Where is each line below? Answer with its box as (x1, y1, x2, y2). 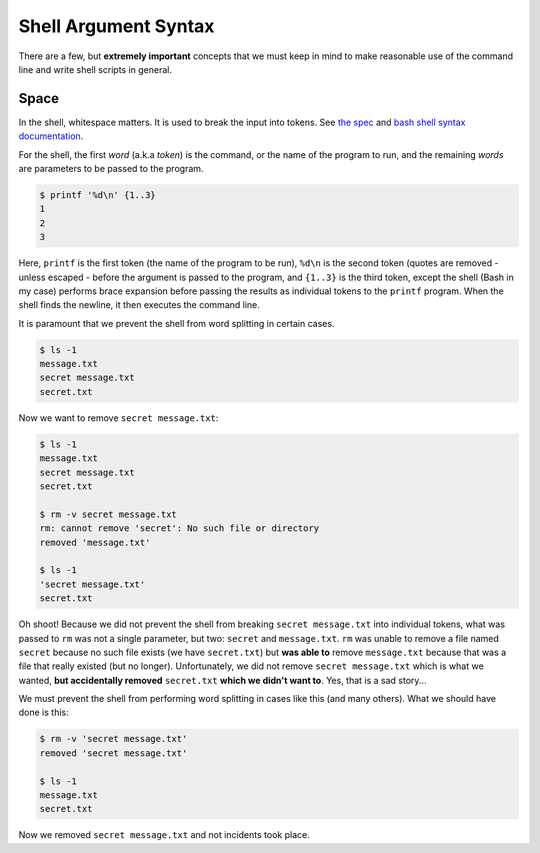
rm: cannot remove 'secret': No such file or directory (39, 523, 320, 534)
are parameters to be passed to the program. (18, 163, 204, 175)
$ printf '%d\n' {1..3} (39, 190, 157, 200)
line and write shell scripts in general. (18, 63, 173, 75)
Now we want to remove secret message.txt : (18, 411, 219, 424)
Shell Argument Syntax (18, 15, 215, 37)
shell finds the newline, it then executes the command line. (18, 299, 260, 311)
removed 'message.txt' (39, 536, 151, 548)
